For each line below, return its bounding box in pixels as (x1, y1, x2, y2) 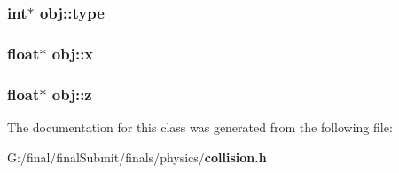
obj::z (51, 83, 92, 105)
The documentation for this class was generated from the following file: (7, 117, 393, 136)
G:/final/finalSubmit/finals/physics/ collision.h (7, 147, 267, 166)
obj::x (51, 42, 94, 64)
